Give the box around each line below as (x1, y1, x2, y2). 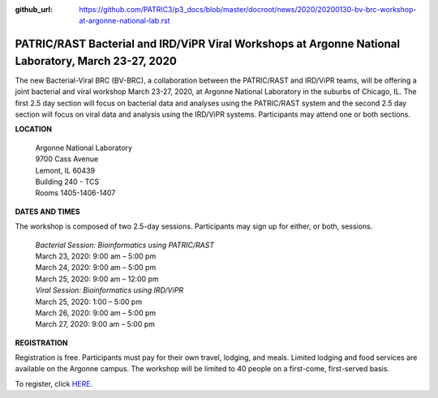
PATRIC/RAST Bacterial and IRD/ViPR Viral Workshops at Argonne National (15, 37, 401, 51)
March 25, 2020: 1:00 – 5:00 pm (35, 297, 142, 306)
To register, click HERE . (15, 379, 93, 388)
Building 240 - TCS (35, 177, 100, 186)
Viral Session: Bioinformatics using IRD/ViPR (35, 285, 184, 295)
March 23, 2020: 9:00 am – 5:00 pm (35, 251, 157, 261)
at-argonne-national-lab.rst (79, 16, 170, 26)
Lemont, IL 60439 (35, 165, 96, 175)
